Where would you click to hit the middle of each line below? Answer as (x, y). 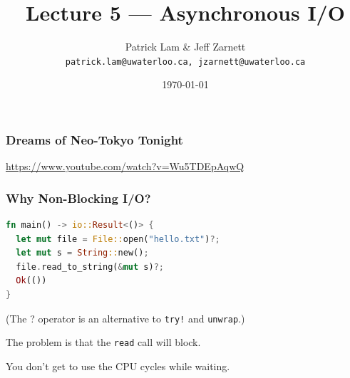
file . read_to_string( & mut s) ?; (90, 267)
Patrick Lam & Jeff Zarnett (185, 47)
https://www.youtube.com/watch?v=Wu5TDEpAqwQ (125, 166)
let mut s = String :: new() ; (82, 253)
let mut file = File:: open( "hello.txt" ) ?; (118, 239)
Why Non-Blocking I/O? (78, 198)
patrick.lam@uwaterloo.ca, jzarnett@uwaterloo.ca (185, 62)
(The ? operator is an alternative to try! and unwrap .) (125, 318)
